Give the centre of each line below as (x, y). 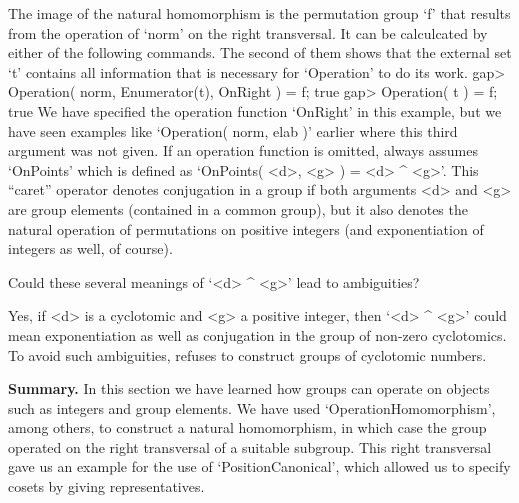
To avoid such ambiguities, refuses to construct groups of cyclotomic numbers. (247, 354)
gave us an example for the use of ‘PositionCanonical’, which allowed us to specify (259, 466)
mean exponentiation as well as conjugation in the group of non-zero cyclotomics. (257, 334)
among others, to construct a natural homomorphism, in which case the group (247, 427)
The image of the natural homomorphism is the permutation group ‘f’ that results (259, 13)
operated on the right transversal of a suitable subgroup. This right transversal (250, 446)
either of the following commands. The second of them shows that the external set (260, 52)
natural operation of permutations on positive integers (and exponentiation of (246, 228)
